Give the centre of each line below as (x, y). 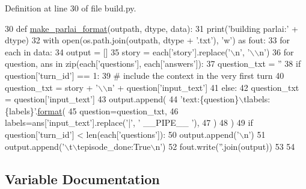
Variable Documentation (82, 178)
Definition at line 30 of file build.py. (71, 8)
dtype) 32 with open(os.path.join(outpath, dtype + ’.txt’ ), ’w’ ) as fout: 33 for (148, 40)
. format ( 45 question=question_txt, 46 (107, 110)
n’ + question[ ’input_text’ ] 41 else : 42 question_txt (203, 87)
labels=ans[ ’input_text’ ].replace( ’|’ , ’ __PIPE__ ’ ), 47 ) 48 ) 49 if (129, 122)
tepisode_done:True (114, 146)
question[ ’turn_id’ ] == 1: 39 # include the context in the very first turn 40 (145, 75)
